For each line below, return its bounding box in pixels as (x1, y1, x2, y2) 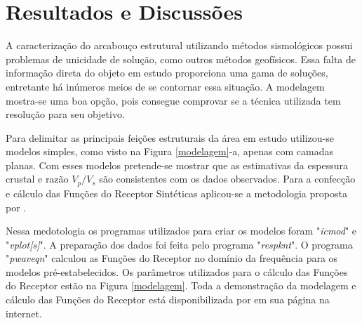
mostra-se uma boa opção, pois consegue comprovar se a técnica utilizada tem (6, 93, 341, 107)
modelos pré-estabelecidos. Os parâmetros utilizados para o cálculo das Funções (6, 264, 348, 279)
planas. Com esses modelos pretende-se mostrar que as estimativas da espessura (6, 157, 348, 172)
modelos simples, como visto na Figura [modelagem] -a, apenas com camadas (6, 144, 333, 159)
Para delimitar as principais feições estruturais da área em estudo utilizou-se (6, 130, 335, 145)
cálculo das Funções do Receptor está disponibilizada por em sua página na (6, 292, 330, 307)
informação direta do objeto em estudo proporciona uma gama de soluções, (6, 65, 328, 80)
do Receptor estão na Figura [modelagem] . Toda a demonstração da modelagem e (6, 278, 356, 293)
